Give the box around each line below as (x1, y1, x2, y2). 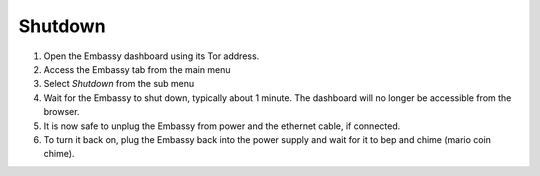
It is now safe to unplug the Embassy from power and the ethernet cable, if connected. (43, 120, 401, 132)
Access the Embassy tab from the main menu (43, 63, 231, 75)
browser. (43, 106, 80, 118)
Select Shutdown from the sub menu (43, 78, 195, 90)
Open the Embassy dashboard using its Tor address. (43, 50, 260, 62)
